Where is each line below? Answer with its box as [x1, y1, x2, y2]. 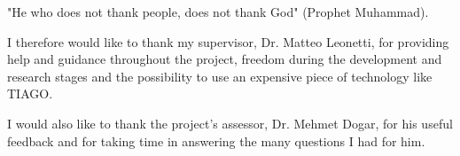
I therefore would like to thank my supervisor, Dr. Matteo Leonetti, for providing [7, 32, 449, 51]
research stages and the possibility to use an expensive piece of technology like [7, 66, 433, 85]
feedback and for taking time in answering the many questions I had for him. [7, 131, 425, 150]
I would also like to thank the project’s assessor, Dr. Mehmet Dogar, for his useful [7, 113, 453, 132]
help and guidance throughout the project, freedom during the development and [7, 50, 442, 68]
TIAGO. [7, 84, 53, 103]
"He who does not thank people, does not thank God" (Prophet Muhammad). [7, 3, 429, 20]
